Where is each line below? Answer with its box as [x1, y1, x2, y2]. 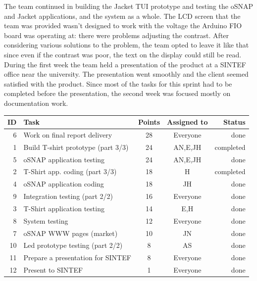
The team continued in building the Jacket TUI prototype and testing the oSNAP [4, 1, 253, 11]
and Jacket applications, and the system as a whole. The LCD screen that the [4, 10, 241, 21]
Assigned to [167, 117, 208, 127]
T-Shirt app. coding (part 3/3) [23, 166, 117, 177]
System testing [23, 215, 68, 226]
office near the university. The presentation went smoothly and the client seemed [4, 69, 249, 79]
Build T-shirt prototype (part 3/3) [23, 141, 129, 152]
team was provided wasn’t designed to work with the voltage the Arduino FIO [4, 20, 242, 31]
